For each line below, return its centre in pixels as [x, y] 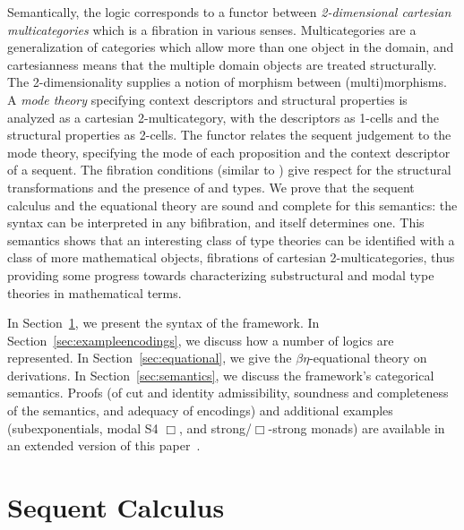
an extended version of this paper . [104, 445]
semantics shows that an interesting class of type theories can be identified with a [231, 239]
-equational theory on [368, 358]
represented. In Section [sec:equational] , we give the [150, 358]
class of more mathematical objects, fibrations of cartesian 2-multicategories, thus [231, 257]
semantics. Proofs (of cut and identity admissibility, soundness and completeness [228, 393]
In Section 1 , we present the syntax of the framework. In [163, 323]
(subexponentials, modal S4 [83, 427]
